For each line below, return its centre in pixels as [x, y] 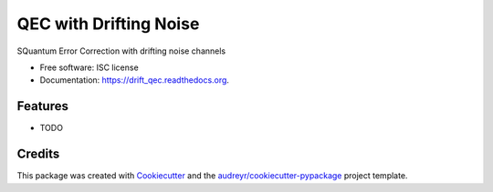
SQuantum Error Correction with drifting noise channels [121, 51]
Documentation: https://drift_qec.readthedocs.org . [135, 80]
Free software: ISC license [89, 67]
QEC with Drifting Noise [108, 24]
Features [42, 106]
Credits [38, 154]
